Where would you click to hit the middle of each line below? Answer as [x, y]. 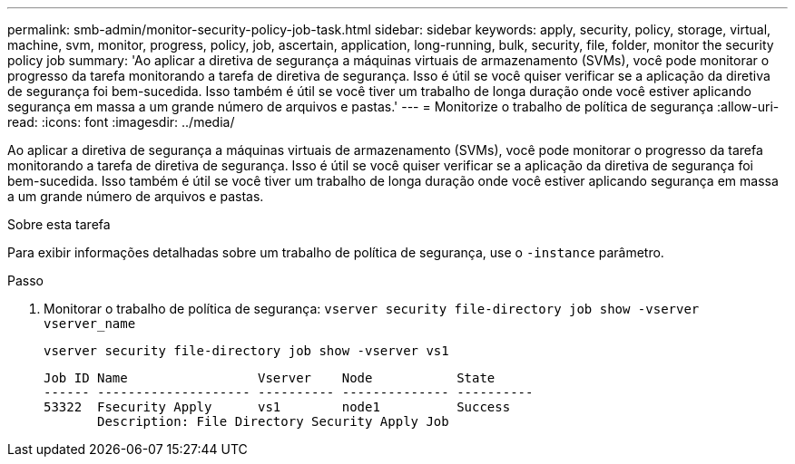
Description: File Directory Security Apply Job [273, 421]
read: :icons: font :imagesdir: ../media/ [121, 122]
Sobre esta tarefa [59, 224]
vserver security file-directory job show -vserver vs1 [246, 351]
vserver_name [90, 324]
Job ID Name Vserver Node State [270, 378]
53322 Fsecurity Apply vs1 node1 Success [277, 407]
